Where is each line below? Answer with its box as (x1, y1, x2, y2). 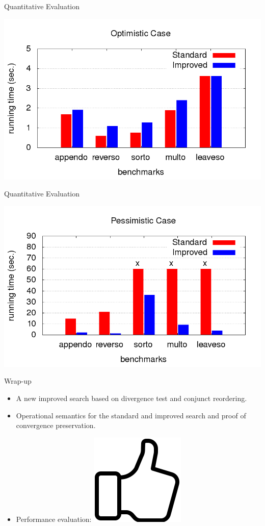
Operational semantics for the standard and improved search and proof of (16, 410, 246, 420)
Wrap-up (4, 375, 32, 386)
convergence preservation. (16, 420, 96, 431)
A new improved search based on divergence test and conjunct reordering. (16, 392, 247, 403)
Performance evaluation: (16, 513, 92, 524)
